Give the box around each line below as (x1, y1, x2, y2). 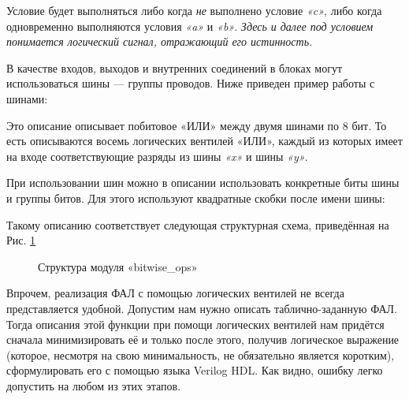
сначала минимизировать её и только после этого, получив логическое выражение (6, 331, 400, 348)
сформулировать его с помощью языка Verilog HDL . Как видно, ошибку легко (6, 362, 383, 378)
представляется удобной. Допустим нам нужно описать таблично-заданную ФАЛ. (6, 300, 397, 316)
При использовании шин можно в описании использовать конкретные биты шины (6, 174, 400, 191)
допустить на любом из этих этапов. (6, 377, 181, 393)
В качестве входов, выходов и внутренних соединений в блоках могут (6, 59, 343, 76)
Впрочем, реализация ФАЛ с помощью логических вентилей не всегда (6, 285, 344, 301)
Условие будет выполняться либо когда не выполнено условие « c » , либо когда (6, 2, 382, 18)
